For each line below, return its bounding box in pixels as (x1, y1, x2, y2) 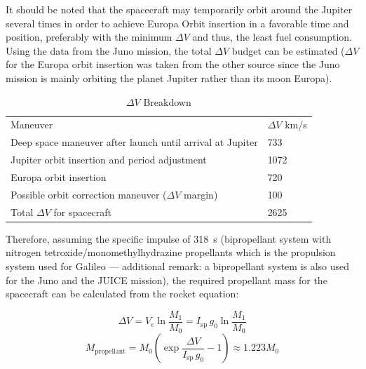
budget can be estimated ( (231, 43, 345, 58)
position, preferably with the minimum (6, 29, 172, 44)
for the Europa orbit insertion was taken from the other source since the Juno (6, 57, 340, 72)
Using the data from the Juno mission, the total (6, 43, 212, 58)
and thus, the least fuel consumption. (192, 29, 352, 44)
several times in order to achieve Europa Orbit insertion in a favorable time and (6, 15, 349, 30)
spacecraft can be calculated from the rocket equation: (6, 286, 239, 301)
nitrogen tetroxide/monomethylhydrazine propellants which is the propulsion (6, 245, 336, 260)
